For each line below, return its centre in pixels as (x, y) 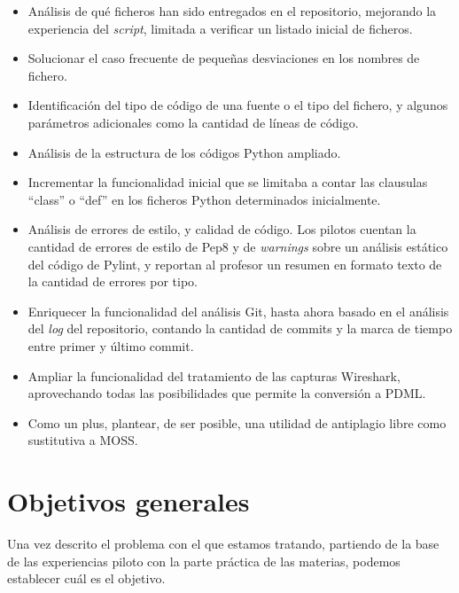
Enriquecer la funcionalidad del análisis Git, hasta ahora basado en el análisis (238, 311)
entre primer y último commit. (111, 345)
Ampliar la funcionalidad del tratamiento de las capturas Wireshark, (214, 375)
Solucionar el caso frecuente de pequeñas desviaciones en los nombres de (224, 58)
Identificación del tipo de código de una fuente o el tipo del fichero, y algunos (238, 105)
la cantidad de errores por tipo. (113, 281)
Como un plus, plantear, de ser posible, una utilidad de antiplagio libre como (237, 422)
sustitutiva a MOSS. (83, 440)
